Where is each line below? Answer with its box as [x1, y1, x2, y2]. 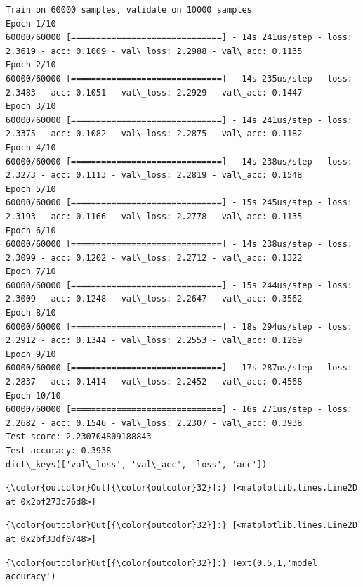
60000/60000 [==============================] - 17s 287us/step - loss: [6, 363, 352, 373]
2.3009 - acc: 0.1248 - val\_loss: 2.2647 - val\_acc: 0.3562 [6, 294, 303, 304]
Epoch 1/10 [6, 18, 56, 29]
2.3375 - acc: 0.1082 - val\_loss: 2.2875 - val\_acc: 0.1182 [6, 129, 303, 139]
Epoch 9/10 [6, 349, 56, 359]
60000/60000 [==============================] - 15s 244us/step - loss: [6, 280, 352, 290]
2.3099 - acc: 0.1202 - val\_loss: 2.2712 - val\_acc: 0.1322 [6, 252, 303, 263]
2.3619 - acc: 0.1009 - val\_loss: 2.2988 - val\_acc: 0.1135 [6, 46, 303, 56]
